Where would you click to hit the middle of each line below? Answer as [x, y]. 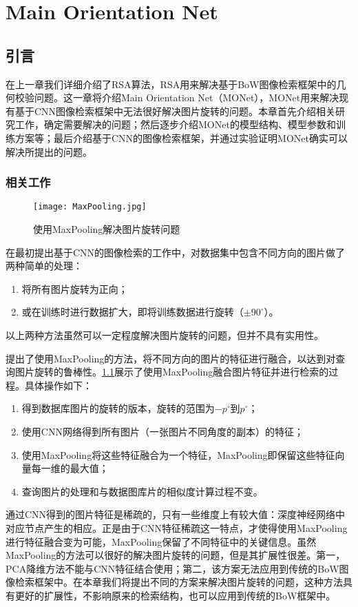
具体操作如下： [58, 385]
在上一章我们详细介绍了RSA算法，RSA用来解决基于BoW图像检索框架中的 [171, 84]
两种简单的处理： [44, 266]
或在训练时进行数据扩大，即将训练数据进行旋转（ [133, 312]
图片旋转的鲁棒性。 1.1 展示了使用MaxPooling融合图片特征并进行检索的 [172, 372]
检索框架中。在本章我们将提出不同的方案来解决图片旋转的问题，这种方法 [179, 582]
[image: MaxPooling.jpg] [90, 207]
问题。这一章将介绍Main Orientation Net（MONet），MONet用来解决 [187, 97]
